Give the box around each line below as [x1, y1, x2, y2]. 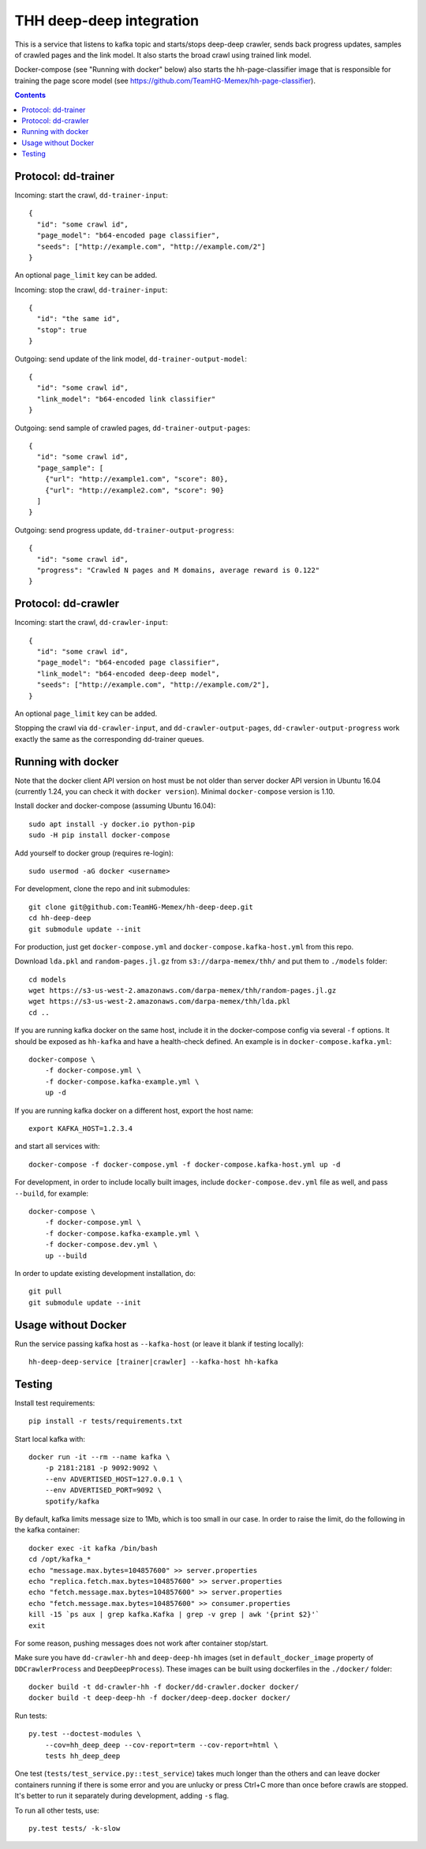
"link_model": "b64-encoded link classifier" [36, 395, 216, 403]
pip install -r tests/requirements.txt [28, 1417, 183, 1426]
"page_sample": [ [36, 463, 104, 473]
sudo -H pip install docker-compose [28, 831, 170, 840]
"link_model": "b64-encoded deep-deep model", [36, 669, 220, 678]
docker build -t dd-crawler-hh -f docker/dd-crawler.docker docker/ [28, 1682, 299, 1692]
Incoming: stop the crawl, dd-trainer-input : [14, 285, 168, 294]
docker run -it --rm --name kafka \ [28, 1453, 170, 1462]
